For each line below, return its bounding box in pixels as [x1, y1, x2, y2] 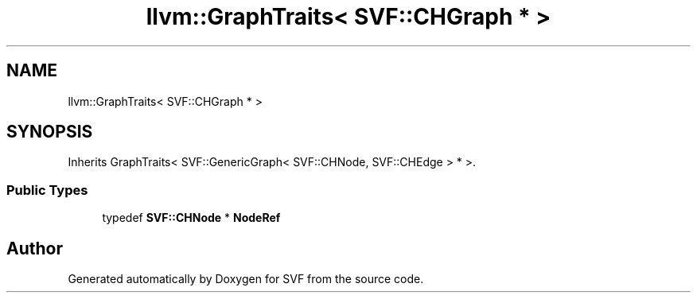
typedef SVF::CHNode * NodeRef [102, 211, 281, 225]
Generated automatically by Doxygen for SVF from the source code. [68, 272, 424, 286]
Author [6, 238, 63, 258]
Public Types [6, 181, 88, 198]
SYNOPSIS [6, 122, 93, 142]
